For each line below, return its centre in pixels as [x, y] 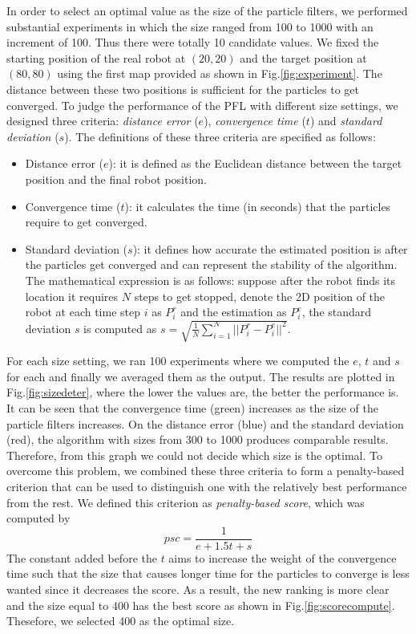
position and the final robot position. [116, 179]
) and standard [346, 121]
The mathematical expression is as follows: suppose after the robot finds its [210, 280]
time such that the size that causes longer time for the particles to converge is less [208, 573]
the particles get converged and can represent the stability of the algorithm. [211, 264]
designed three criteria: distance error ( [103, 121]
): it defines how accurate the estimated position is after [270, 248]
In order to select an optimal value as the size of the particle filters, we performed [207, 10]
